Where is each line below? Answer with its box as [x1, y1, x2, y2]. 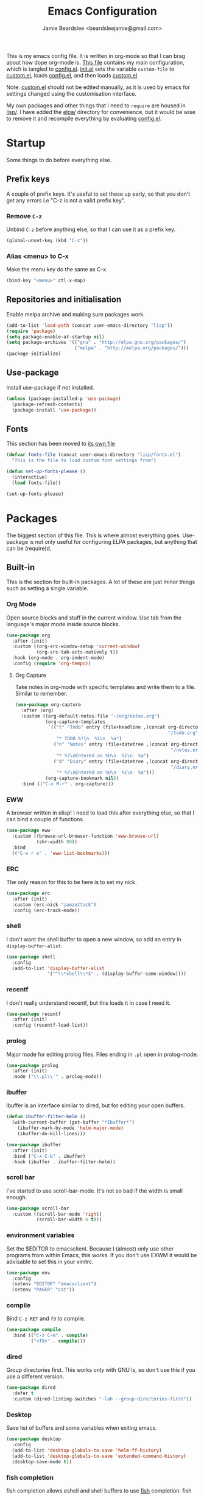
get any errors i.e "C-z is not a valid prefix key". [6, 196, 126, 204]
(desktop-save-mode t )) [12, 1458, 72, 1465]
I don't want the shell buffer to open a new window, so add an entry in [6, 935, 181, 943]
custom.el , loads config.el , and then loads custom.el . [6, 71, 139, 79]
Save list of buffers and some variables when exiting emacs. [6, 1424, 157, 1432]
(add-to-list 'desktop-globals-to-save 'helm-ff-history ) [12, 1447, 163, 1454]
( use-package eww [6, 827, 51, 833]
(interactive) [12, 474, 47, 480]
